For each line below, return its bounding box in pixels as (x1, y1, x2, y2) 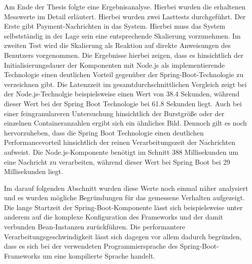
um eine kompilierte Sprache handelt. (42, 250, 155, 261)
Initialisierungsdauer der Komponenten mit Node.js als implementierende (4, 59, 225, 70)
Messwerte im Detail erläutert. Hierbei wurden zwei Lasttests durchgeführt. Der (4, 11, 246, 21)
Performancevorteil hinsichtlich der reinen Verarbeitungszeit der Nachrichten (4, 137, 235, 147)
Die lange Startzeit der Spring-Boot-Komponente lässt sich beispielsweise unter (4, 202, 243, 212)
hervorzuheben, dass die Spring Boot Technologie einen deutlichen (4, 127, 204, 137)
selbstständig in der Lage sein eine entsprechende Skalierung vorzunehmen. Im (4, 30, 241, 41)
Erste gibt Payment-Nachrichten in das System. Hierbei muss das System (4, 21, 225, 31)
